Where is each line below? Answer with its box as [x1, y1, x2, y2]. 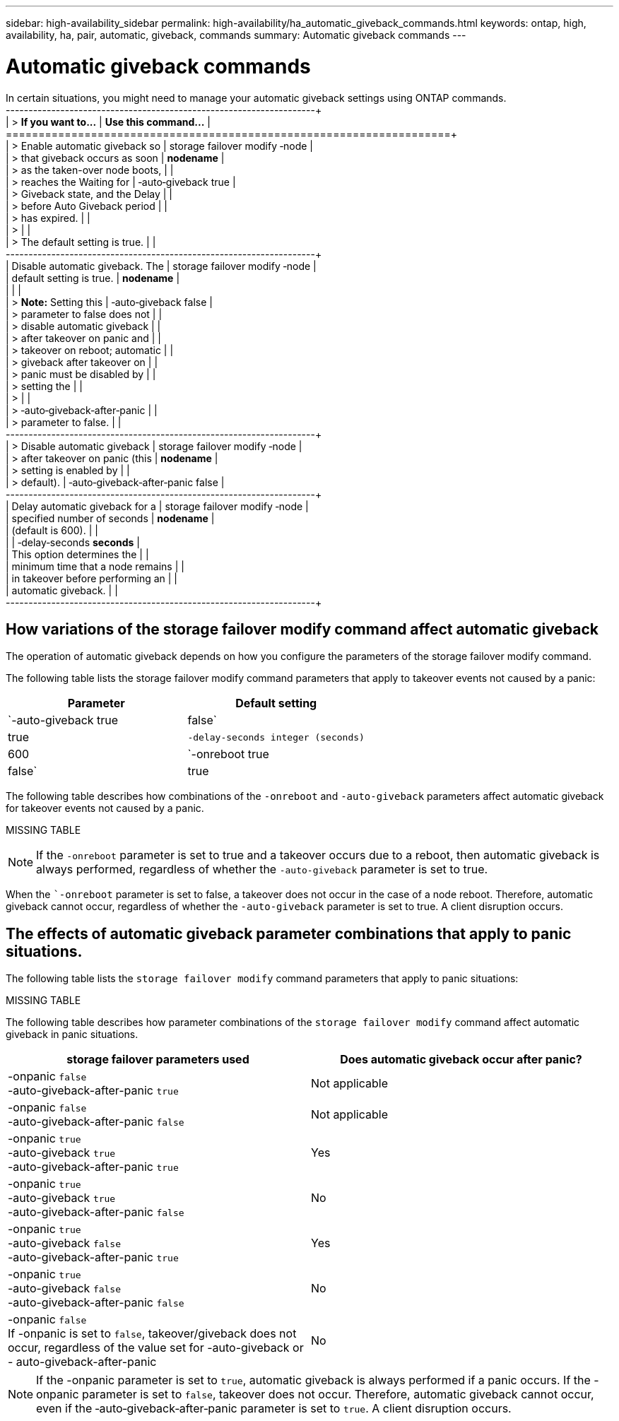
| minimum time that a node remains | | [6, 560, 184, 572]
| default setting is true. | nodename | [6, 271, 180, 284]
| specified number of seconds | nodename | [6, 512, 215, 524]
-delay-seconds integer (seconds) [187, 731, 365, 743]
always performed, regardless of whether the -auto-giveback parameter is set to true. [36, 862, 488, 877]
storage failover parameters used [66, 1052, 249, 1067]
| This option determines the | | [6, 548, 149, 560]
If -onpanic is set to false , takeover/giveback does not [8, 1326, 297, 1341]
